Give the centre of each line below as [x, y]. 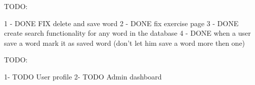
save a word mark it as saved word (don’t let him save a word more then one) [125, 42]
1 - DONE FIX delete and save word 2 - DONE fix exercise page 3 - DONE [121, 23]
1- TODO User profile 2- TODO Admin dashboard [83, 76]
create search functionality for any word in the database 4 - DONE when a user [127, 33]
